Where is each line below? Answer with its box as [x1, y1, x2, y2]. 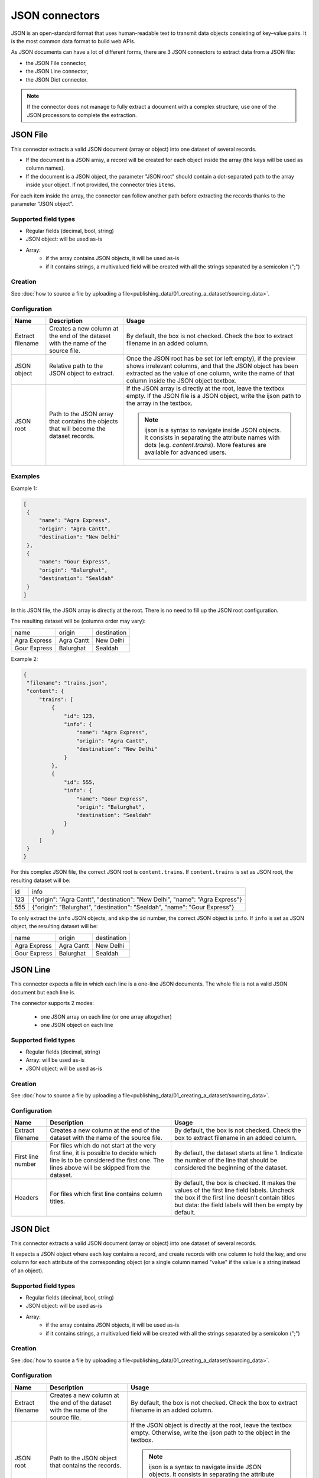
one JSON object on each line [40, 1021, 113, 1028]
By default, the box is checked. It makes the [174, 1179, 297, 1187]
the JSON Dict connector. [25, 76, 88, 83]
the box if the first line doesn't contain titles [174, 1194, 295, 1202]
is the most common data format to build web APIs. [11, 37, 136, 44]
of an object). [11, 1267, 44, 1274]
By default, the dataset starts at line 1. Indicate [174, 1149, 303, 1157]
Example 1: [11, 485, 37, 492]
